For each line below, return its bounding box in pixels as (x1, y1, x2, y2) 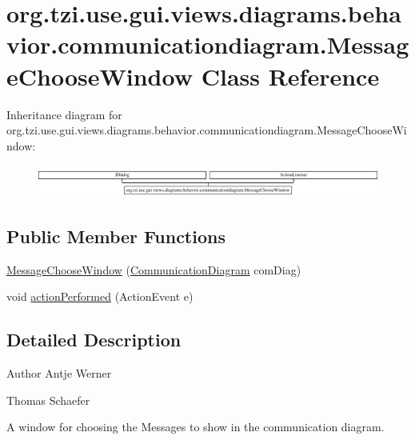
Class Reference (201, 59, 380, 92)
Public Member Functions (6, 224, 225, 249)
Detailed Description (6, 327, 182, 352)
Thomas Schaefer (6, 391, 90, 408)
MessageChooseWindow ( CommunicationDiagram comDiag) (6, 261, 301, 278)
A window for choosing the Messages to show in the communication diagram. (6, 418, 385, 435)
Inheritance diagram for (6, 106, 122, 122)
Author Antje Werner (6, 365, 112, 382)
